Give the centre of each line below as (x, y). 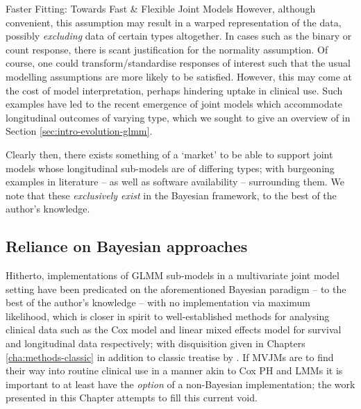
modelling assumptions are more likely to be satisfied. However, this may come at (179, 76)
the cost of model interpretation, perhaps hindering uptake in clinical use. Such (174, 90)
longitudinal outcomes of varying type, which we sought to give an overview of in (178, 117)
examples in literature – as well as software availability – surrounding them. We (175, 182)
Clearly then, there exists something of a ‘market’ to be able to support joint (169, 154)
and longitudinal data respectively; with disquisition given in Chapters (156, 343)
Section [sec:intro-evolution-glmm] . (79, 131)
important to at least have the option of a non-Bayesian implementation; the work (180, 384)
